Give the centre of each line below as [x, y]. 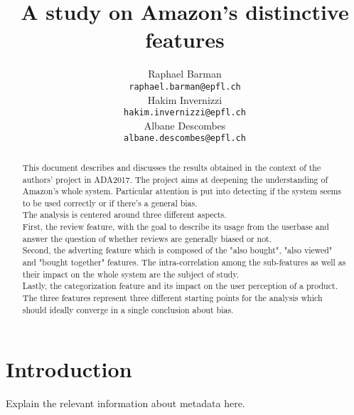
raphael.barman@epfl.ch [185, 86]
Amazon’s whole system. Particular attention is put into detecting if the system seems [182, 191]
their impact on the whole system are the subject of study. [130, 274]
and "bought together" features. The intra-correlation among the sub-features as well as [184, 262]
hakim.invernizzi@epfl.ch [185, 113]
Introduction [69, 369]
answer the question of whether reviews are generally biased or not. [147, 238]
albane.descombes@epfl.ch [185, 138]
